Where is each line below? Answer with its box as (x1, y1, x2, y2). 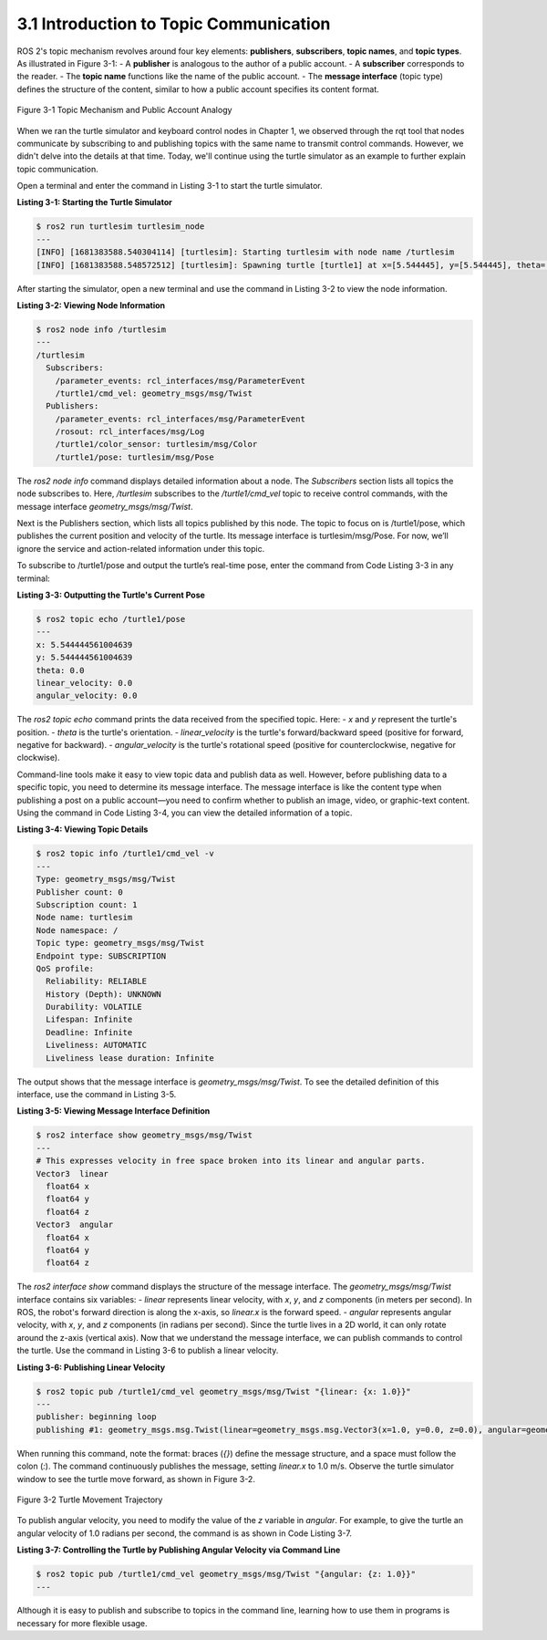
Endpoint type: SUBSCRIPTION (36, 950, 167, 961)
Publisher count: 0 (36, 887, 123, 898)
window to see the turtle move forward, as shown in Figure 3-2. (16, 1473, 255, 1484)
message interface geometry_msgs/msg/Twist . (16, 501, 193, 512)
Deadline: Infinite (46, 1027, 133, 1037)
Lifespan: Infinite (46, 1014, 133, 1025)
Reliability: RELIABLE (46, 976, 148, 987)
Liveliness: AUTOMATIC (46, 1040, 148, 1051)
